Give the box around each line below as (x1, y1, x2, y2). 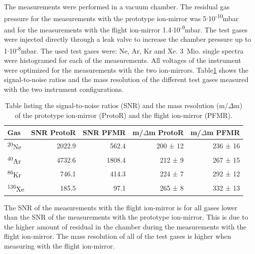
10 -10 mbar (208, 11, 239, 23)
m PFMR (206, 127, 240, 137)
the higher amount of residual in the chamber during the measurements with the (4, 221, 247, 231)
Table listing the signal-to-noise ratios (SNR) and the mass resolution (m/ (5, 100, 228, 111)
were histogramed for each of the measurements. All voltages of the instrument (4, 55, 241, 65)
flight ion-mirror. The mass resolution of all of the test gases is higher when (4, 231, 231, 241)
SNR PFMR (83, 127, 126, 137)
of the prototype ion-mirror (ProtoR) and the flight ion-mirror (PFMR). (15, 110, 232, 120)
